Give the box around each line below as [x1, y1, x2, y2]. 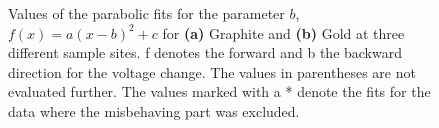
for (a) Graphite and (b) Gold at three [162, 22, 405, 43]
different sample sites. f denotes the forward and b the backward [8, 42, 403, 63]
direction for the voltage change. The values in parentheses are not [8, 61, 416, 82]
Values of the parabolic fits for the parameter [8, 3, 285, 23]
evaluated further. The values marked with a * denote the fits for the [8, 81, 431, 102]
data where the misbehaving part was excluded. [8, 100, 300, 121]
